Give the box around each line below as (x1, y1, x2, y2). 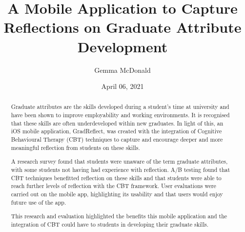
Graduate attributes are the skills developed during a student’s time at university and (11, 103, 229, 111)
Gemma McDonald (94, 64, 151, 75)
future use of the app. (11, 198, 66, 206)
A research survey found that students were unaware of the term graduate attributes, (11, 157, 228, 166)
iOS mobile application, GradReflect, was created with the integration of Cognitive (11, 127, 222, 135)
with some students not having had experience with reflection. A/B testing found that (11, 165, 230, 173)
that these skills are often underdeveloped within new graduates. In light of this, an (11, 119, 224, 127)
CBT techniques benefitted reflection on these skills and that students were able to (11, 173, 222, 182)
